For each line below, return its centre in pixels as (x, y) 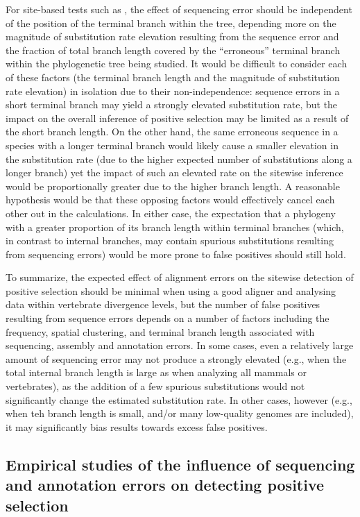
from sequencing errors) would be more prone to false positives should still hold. (176, 254)
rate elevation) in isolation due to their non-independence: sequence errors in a (173, 91)
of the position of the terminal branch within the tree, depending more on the (171, 23)
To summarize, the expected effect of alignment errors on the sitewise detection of (180, 277)
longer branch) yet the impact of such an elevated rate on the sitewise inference (174, 172)
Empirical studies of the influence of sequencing (180, 464)
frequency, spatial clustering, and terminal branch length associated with (160, 331)
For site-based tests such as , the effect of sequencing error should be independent (179, 9)
